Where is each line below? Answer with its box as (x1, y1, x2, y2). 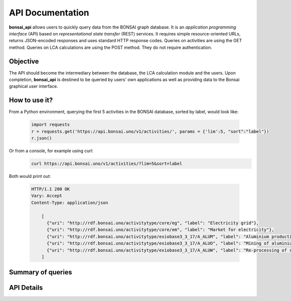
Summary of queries (9, 268, 72, 276)
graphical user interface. (9, 83, 58, 89)
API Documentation (9, 7, 89, 18)
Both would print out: (9, 174, 51, 179)
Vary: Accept (31, 193, 63, 199)
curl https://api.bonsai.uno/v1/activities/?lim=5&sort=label (31, 161, 182, 167)
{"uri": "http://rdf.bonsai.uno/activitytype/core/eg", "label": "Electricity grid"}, (47, 220, 259, 225)
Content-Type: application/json (31, 200, 109, 206)
